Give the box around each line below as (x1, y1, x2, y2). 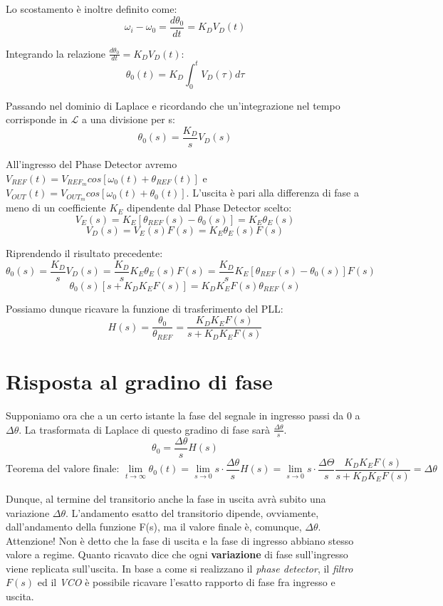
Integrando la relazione (6, 46, 106, 61)
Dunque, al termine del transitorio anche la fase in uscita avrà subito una (6, 491, 326, 506)
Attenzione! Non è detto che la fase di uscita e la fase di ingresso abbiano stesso (6, 533, 354, 548)
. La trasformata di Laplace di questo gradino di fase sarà (19, 422, 271, 437)
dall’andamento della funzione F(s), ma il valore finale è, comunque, (6, 519, 302, 534)
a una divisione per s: (82, 112, 175, 127)
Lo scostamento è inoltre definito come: (6, 1, 177, 16)
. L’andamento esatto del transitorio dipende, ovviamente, (66, 505, 319, 520)
